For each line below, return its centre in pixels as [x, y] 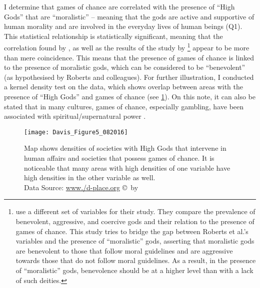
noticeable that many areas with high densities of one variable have [127, 167]
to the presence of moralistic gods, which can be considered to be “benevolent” [125, 67]
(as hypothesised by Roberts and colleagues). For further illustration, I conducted [129, 77]
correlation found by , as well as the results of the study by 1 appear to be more [127, 47]
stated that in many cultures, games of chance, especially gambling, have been [124, 106]
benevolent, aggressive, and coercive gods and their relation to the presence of [135, 221]
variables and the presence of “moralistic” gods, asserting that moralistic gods [135, 241]
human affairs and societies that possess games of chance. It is [119, 158]
